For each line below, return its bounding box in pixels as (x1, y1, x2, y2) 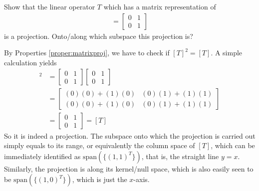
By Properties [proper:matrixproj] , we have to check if (4, 47, 170, 58)
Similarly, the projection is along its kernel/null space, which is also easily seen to (4, 163, 254, 174)
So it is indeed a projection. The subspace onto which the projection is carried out (4, 130, 256, 141)
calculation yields (4, 57, 57, 67)
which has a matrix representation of (103, 1, 216, 11)
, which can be (211, 140, 255, 151)
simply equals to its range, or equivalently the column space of (4, 140, 195, 151)
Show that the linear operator (4, 1, 95, 11)
